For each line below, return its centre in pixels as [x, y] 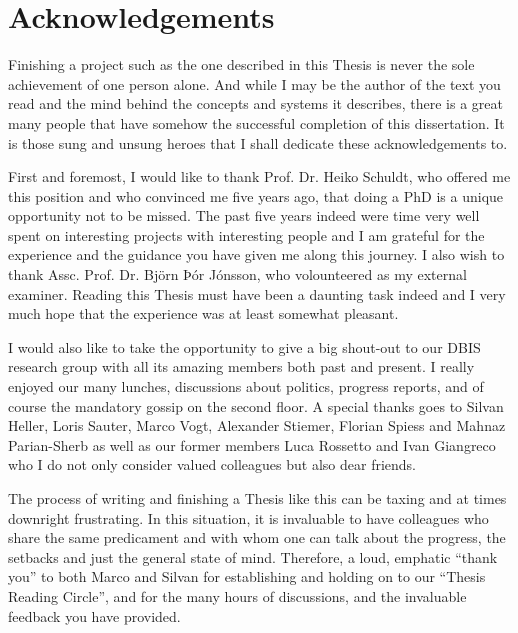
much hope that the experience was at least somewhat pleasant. [203, 313]
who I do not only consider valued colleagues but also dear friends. [212, 464]
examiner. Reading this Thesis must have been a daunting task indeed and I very [257, 293]
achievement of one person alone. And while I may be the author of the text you [254, 83]
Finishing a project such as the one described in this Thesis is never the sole [241, 64]
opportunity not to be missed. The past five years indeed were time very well [244, 215]
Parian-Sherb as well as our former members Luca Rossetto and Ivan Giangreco [252, 444]
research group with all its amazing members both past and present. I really [241, 366]
